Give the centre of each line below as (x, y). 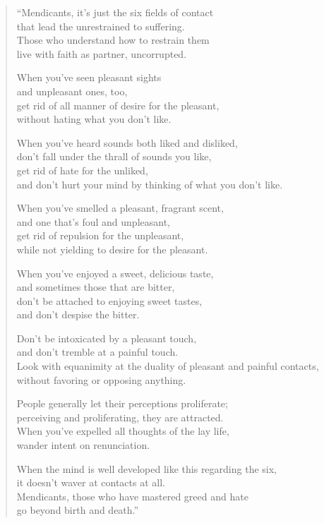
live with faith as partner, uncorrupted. (102, 53)
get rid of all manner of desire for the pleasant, (118, 105)
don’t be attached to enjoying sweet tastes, (109, 300)
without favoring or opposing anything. (101, 379)
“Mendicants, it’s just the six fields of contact (115, 12)
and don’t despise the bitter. (78, 314)
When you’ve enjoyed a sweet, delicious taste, (115, 273)
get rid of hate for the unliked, (82, 170)
